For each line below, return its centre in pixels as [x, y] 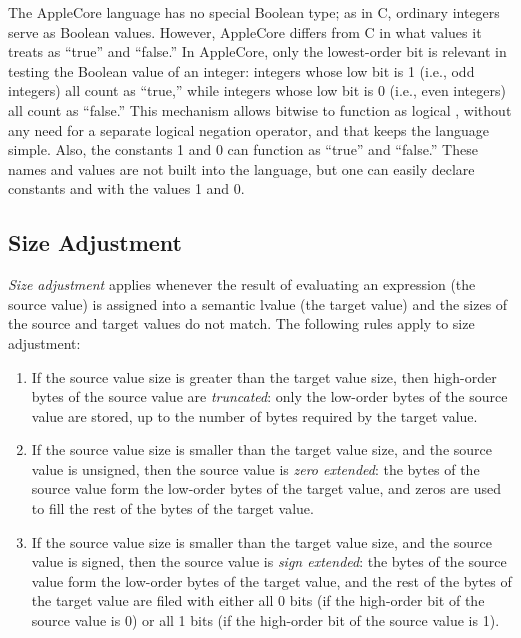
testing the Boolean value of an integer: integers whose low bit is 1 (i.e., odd [241, 70]
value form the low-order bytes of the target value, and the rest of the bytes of [271, 580]
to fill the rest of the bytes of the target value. [172, 508]
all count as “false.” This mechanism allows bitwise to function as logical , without [260, 109]
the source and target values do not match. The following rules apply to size [241, 323]
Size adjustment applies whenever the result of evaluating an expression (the [242, 284]
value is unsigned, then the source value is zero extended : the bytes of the [255, 468]
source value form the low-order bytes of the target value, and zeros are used [266, 488]
